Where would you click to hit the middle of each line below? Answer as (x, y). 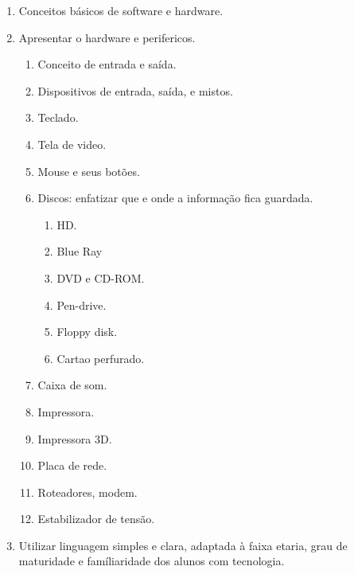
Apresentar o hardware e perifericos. (107, 37)
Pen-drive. (82, 305)
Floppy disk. (87, 332)
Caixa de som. (72, 385)
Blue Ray (80, 251)
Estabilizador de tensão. (96, 519)
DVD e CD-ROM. (101, 277)
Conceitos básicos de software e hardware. (121, 10)
